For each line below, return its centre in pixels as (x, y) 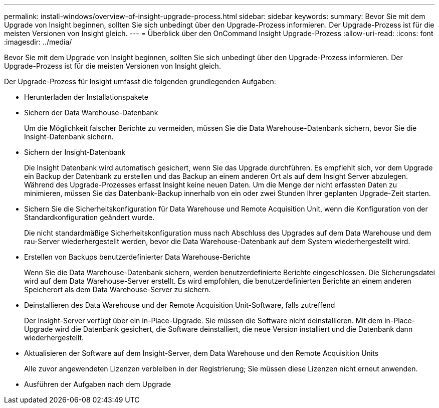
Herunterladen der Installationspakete (86, 97)
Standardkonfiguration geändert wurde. (89, 217)
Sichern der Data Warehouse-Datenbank (91, 113)
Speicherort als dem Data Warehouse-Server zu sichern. (118, 289)
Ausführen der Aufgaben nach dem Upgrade (98, 384)
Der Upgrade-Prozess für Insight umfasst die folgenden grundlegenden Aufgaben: (140, 81)
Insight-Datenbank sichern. (69, 137)
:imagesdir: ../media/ (38, 42)
